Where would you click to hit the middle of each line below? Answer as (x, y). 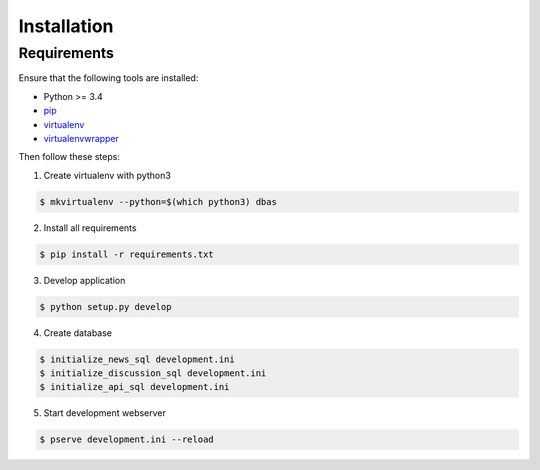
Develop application (84, 280)
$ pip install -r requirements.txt (126, 254)
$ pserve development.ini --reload (126, 439)
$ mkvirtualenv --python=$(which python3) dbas (158, 201)
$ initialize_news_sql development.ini (137, 359)
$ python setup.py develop (105, 306)
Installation (66, 26)
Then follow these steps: (69, 157)
